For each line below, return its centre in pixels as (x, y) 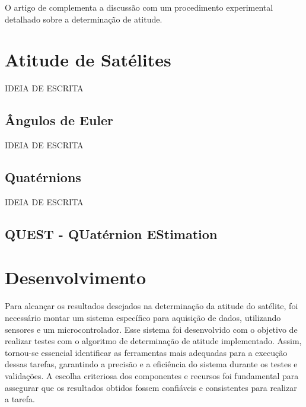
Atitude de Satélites (88, 60)
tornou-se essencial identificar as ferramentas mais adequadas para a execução (146, 352)
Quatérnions (43, 177)
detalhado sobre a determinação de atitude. (84, 19)
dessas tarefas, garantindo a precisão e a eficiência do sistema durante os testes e (151, 364)
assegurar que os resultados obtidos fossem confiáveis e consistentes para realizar (151, 387)
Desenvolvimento (76, 277)
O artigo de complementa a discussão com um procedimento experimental (139, 7)
